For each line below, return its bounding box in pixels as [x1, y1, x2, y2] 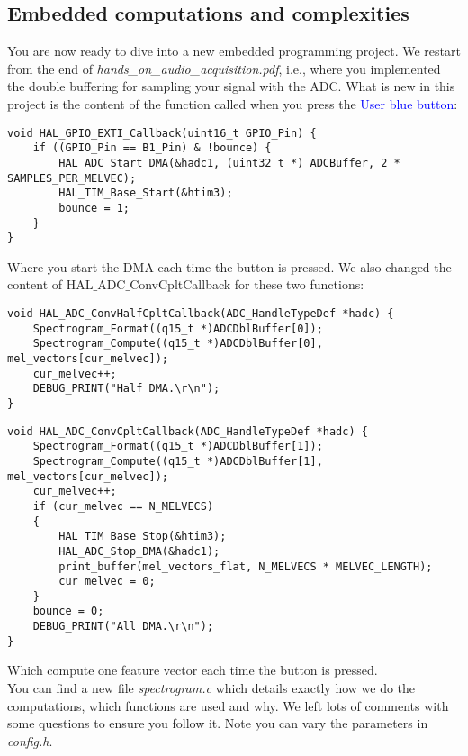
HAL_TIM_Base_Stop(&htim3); [58, 530, 227, 543]
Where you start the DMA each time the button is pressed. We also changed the [7, 257, 452, 276]
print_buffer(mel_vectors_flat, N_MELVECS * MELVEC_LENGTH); [58, 560, 433, 573]
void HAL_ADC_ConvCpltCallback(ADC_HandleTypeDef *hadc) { [7, 424, 368, 438]
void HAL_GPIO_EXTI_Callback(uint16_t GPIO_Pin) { [7, 126, 317, 140]
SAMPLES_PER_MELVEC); [7, 171, 137, 185]
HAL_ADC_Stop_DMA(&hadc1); [58, 544, 220, 558]
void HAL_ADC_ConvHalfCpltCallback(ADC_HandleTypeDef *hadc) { [7, 307, 394, 321]
